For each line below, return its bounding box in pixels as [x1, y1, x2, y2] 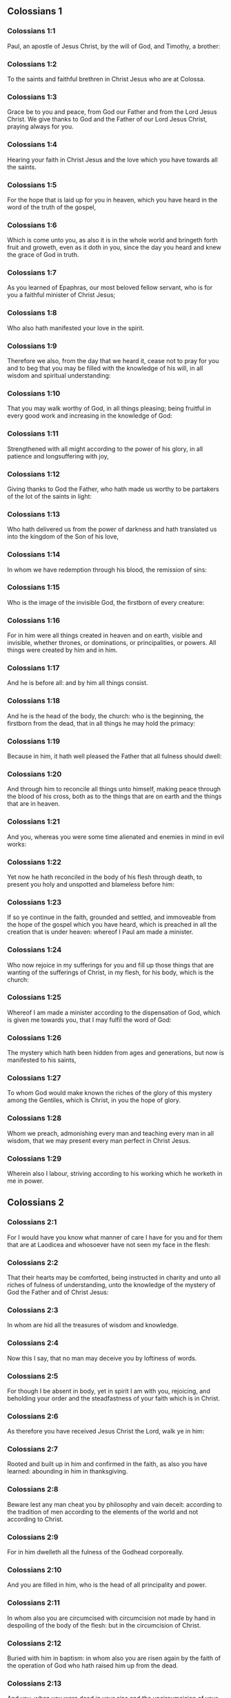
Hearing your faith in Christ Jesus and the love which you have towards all [7, 155, 219, 164]
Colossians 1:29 [7, 1153, 62, 1163]
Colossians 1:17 [7, 663, 60, 673]
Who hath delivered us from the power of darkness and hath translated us [7, 525, 217, 534]
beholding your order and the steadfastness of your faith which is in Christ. [7, 1394, 221, 1402]
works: [7, 840, 27, 848]
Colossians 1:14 [7, 550, 61, 559]
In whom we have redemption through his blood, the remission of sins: [7, 566, 207, 574]
